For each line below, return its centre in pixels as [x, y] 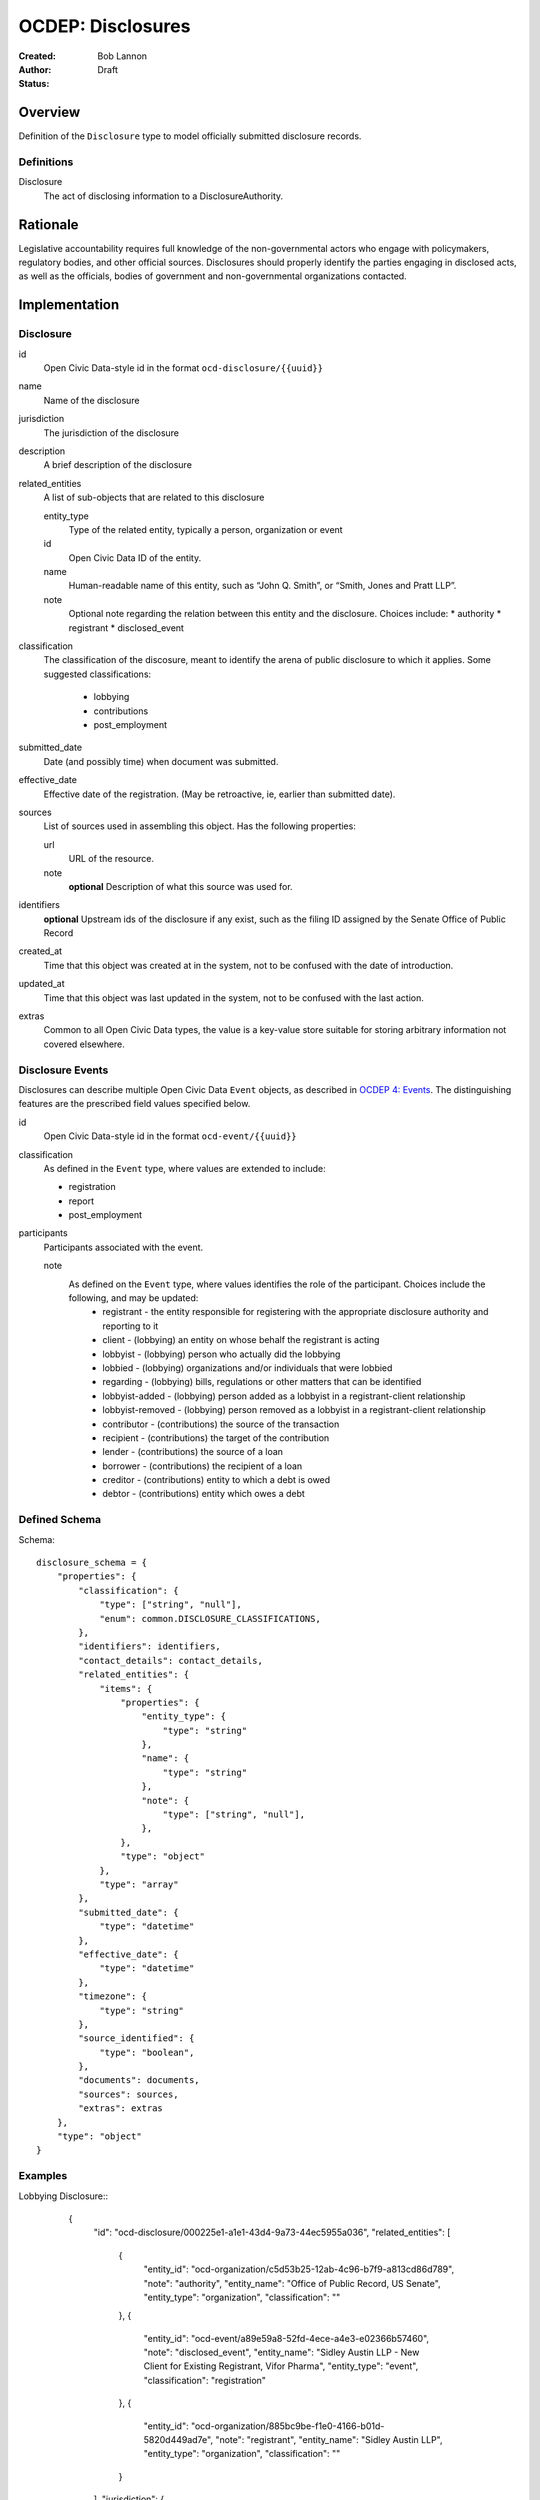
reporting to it [130, 1326]
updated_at [41, 984]
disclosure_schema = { [92, 1563]
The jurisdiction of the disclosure [111, 432]
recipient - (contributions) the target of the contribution [216, 1437]
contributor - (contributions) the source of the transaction [221, 1424]
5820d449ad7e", [178, 2440]
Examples [43, 2176]
